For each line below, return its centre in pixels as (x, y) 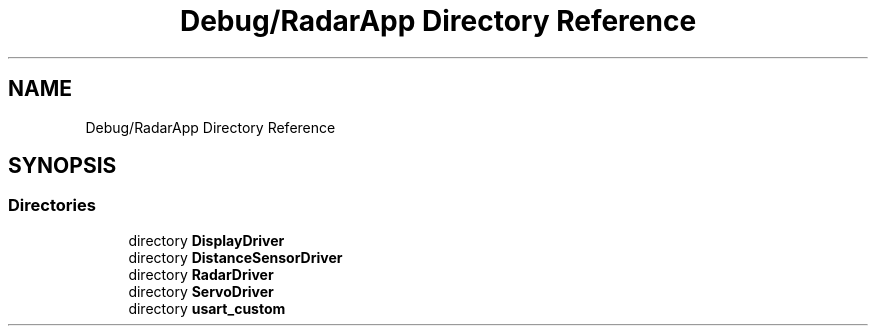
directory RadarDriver (201, 274)
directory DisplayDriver (206, 240)
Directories (52, 205)
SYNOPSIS (62, 166)
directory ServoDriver (201, 291)
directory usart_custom (207, 308)
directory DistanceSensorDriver (235, 257)
